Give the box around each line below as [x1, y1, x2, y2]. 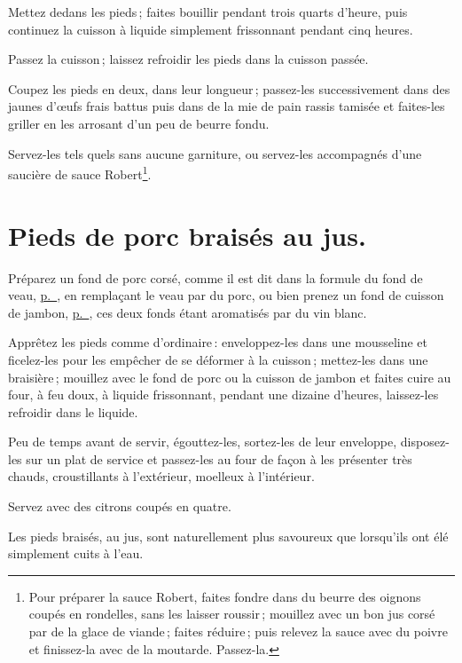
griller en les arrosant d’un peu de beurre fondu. [8, 114, 270, 132]
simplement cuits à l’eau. [8, 544, 144, 563]
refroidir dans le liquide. [8, 402, 138, 421]
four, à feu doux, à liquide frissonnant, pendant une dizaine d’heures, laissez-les [8, 385, 439, 404]
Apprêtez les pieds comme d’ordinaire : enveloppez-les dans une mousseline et [8, 333, 428, 351]
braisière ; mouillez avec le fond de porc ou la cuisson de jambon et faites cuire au [8, 367, 451, 386]
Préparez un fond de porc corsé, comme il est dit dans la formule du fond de [8, 268, 423, 287]
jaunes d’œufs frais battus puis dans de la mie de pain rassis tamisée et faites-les [8, 97, 445, 115]
